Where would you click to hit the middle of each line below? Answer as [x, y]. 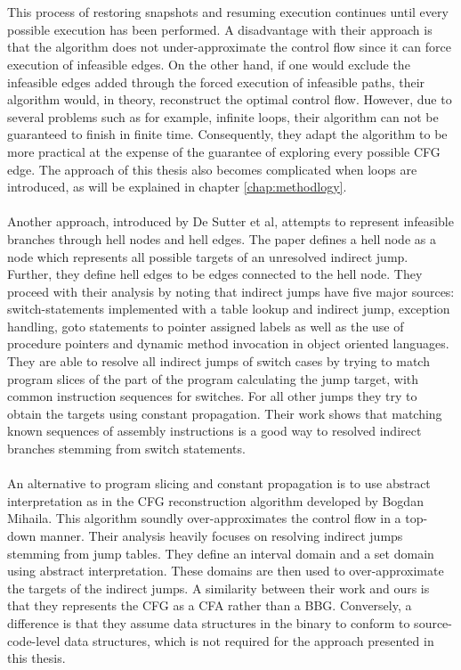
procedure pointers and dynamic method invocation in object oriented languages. [228, 343]
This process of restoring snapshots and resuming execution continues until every [228, 12]
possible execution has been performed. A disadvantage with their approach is [220, 29]
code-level [34, 640]
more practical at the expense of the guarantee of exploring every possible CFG [224, 151]
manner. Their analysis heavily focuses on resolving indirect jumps [221, 535]
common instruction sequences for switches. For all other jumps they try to [212, 396]
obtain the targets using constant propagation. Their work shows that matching [225, 413]
